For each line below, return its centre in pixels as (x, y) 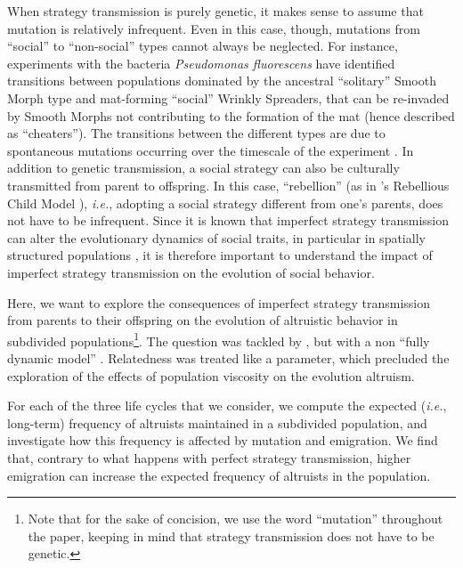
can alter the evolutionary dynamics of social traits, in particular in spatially (216, 237)
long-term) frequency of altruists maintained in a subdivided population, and (217, 422)
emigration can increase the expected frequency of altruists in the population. (219, 475)
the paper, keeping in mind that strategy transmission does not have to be (231, 536)
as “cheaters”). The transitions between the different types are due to (196, 133)
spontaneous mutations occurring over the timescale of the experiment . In (211, 150)
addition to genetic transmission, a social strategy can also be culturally (203, 168)
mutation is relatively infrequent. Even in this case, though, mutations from (214, 28)
